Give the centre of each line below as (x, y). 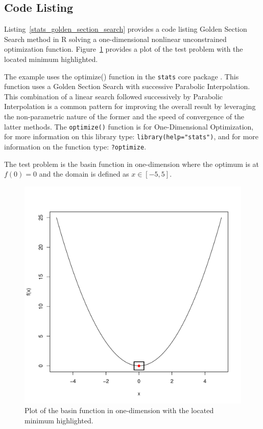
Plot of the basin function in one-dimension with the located (119, 410)
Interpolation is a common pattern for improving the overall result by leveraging (130, 106)
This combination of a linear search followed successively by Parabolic (114, 96)
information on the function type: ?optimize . (75, 146)
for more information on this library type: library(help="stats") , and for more (131, 136)
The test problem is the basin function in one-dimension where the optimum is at (131, 164)
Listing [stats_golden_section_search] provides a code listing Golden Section (126, 29)
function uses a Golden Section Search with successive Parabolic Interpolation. (127, 86)
